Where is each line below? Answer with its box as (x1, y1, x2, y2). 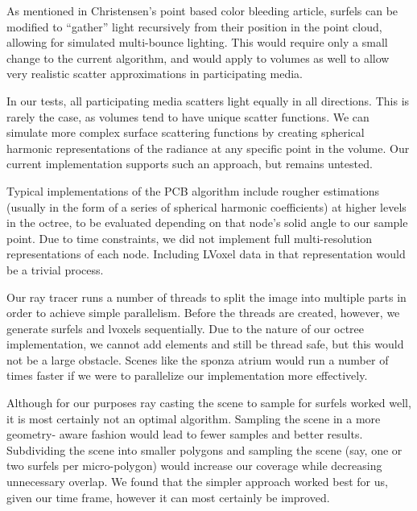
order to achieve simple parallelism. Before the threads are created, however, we (6, 304, 400, 321)
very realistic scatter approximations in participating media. (6, 65, 303, 82)
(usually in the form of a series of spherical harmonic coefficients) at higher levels (6, 198, 407, 215)
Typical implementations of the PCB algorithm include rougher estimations (6, 182, 380, 199)
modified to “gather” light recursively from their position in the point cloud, (6, 18, 382, 35)
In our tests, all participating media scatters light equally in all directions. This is (6, 92, 410, 109)
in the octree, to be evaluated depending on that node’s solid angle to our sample (6, 214, 408, 231)
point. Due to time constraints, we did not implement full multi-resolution (6, 229, 372, 246)
